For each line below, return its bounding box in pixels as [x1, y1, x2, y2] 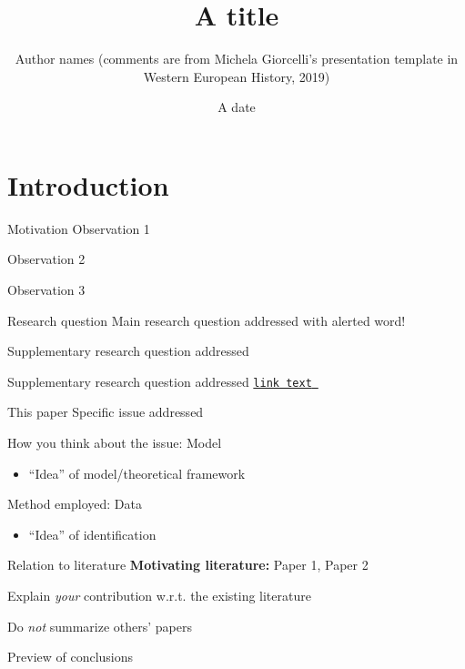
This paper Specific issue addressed [7, 402, 204, 421]
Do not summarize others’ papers [7, 616, 192, 635]
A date [217, 97, 256, 117]
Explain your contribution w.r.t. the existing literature [7, 586, 311, 605]
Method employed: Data [7, 494, 142, 513]
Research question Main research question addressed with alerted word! [7, 310, 406, 329]
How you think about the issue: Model [7, 433, 222, 452]
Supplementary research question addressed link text [7, 371, 312, 390]
